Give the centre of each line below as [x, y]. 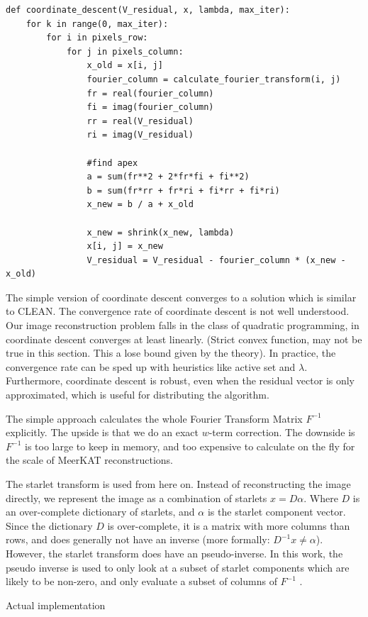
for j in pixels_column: [125, 51]
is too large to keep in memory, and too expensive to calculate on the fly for [190, 446]
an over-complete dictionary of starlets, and [100, 512]
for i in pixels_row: [97, 38]
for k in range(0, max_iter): [97, 24]
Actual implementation [56, 605]
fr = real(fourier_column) [150, 93]
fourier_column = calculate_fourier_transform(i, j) [214, 79]
